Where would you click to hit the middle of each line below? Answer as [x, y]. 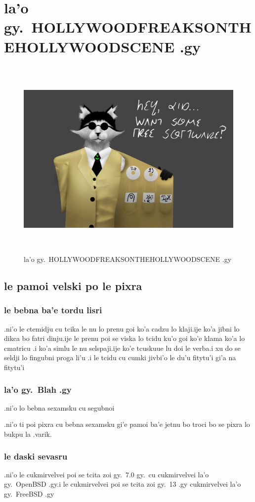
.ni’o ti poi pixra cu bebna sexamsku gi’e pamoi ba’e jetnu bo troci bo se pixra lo [127, 424]
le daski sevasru [36, 456]
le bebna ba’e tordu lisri [53, 310]
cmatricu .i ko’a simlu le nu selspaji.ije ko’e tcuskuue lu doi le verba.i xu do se [122, 348]
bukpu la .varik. [28, 434]
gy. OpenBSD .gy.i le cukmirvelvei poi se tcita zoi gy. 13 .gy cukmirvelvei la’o [123, 484]
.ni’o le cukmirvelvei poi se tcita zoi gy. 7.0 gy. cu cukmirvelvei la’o [106, 474]
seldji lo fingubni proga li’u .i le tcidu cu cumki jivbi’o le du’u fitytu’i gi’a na [120, 357]
